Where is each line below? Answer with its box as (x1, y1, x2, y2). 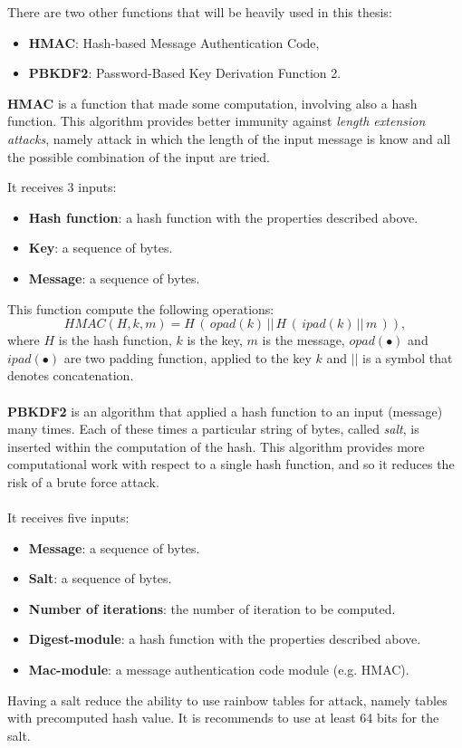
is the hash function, (58, 331, 172, 350)
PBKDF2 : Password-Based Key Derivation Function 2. (28, 63, 342, 82)
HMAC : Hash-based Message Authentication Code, (28, 33, 320, 52)
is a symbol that (362, 348, 453, 367)
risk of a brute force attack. (7, 472, 159, 491)
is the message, (262, 331, 345, 350)
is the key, (187, 331, 243, 350)
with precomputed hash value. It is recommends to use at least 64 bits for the (7, 708, 439, 727)
